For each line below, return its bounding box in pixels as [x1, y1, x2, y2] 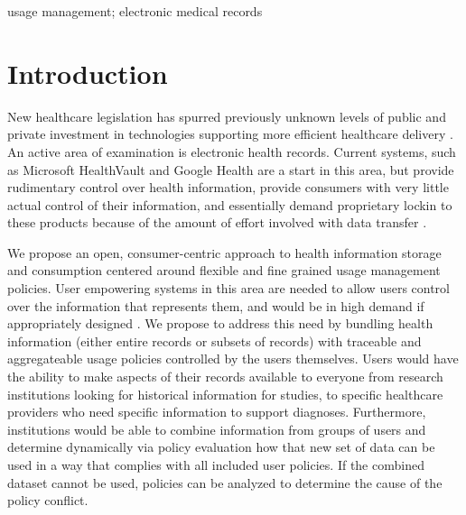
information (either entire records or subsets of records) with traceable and [7, 331, 422, 350]
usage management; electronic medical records [7, 2, 263, 20]
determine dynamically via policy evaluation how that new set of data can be [7, 437, 435, 456]
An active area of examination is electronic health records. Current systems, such [7, 142, 456, 161]
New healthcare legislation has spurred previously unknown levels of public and [7, 106, 446, 125]
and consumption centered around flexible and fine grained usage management [7, 261, 441, 280]
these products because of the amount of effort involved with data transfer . [7, 213, 427, 232]
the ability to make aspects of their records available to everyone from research [7, 367, 443, 386]
